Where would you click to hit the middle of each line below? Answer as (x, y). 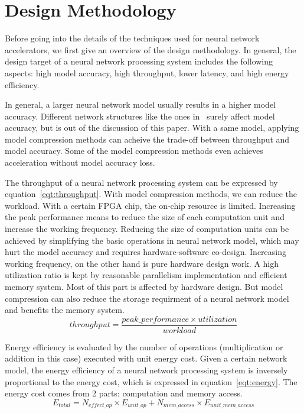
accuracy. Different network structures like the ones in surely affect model (140, 116)
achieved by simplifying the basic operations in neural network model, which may (152, 240)
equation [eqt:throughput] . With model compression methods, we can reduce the (151, 194)
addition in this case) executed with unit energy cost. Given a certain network (146, 358)
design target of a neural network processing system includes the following (139, 61)
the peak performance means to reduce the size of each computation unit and (145, 217)
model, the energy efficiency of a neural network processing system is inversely (146, 370)
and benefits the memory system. (65, 310)
